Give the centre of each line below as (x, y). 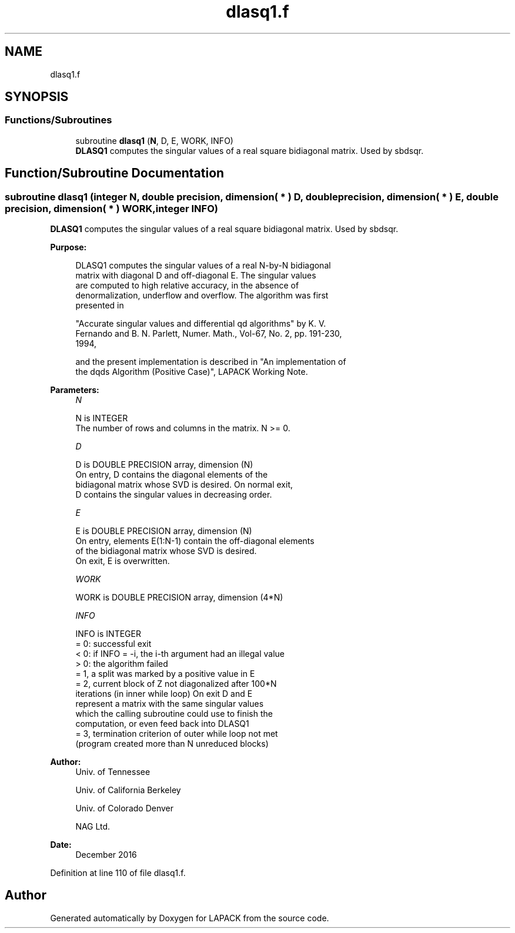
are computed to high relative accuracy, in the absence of (187, 286)
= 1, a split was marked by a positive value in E (165, 674)
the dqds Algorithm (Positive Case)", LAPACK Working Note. (192, 372)
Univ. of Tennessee (113, 772)
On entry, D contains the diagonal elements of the (172, 475)
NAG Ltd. (93, 827)
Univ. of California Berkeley (128, 790)
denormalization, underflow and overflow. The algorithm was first (202, 296)
